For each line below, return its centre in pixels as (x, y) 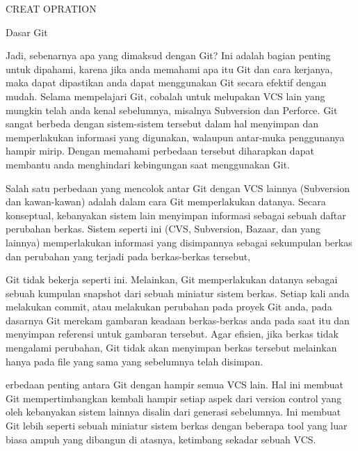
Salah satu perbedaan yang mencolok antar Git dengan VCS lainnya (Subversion (178, 188)
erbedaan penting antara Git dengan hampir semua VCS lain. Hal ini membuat (175, 385)
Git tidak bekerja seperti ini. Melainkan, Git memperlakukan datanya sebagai (172, 279)
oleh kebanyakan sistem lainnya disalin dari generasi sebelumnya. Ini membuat (173, 412)
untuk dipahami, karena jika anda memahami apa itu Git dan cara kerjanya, (169, 69)
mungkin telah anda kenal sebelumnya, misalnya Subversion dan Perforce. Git (172, 110)
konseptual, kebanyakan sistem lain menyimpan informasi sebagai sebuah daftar (176, 215)
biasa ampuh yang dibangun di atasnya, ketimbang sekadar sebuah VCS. (161, 439)
